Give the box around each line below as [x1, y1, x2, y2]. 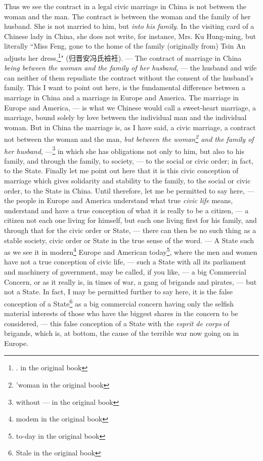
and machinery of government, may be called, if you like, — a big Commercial [4, 266, 246, 277]
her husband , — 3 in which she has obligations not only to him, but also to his [4, 144, 244, 156]
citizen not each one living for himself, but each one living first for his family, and [4, 215, 257, 225]
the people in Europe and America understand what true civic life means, [4, 195, 233, 206]
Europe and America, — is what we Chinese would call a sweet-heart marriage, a [4, 102, 256, 112]
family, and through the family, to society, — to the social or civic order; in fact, [4, 155, 254, 166]
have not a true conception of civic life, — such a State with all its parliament [4, 256, 246, 267]
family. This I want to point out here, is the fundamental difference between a [4, 82, 245, 93]
